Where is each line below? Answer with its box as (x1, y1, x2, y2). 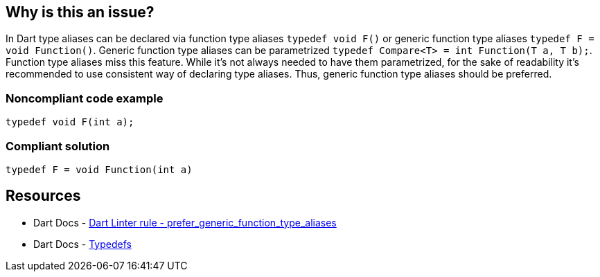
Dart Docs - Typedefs (33, 238, 132, 250)
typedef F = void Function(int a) (6, 163, 193, 175)
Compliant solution (6, 138, 110, 153)
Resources (6, 187, 81, 205)
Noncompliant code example (6, 91, 164, 105)
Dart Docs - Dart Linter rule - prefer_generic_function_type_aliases (33, 216, 337, 229)
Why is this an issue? (6, 3, 155, 21)
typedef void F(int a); (6, 116, 134, 128)
